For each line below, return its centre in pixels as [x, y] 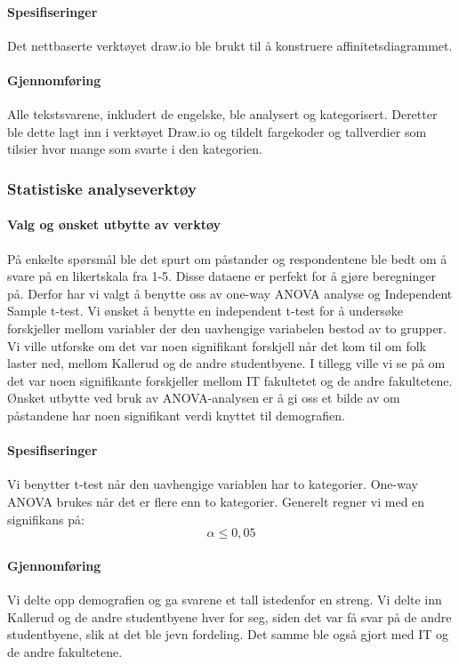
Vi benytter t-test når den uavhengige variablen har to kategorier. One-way [213, 484]
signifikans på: [46, 519]
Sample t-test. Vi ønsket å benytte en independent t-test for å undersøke [205, 311]
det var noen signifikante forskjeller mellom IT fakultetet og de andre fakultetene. [230, 380]
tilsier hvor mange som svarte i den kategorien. [135, 149]
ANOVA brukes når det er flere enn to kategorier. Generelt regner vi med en [216, 501]
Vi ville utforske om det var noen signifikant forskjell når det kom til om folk [217, 345]
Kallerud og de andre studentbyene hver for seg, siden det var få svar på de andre [229, 616]
